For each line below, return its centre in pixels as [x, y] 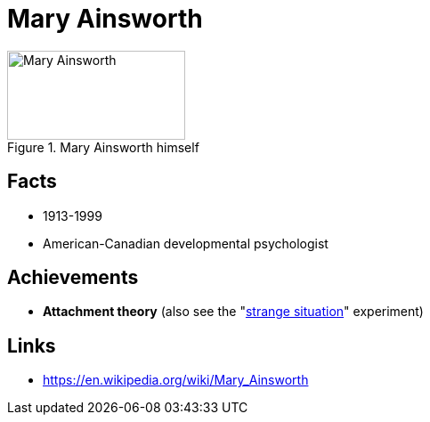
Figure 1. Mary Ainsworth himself [103, 147]
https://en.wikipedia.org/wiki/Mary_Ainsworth [176, 380]
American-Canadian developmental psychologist [186, 243]
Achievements [73, 278]
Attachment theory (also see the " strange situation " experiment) [233, 312]
